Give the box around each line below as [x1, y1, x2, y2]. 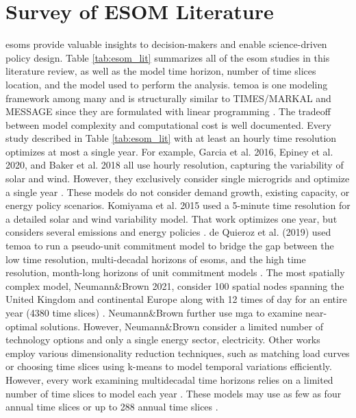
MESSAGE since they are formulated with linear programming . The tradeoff [5, 104, 331, 119]
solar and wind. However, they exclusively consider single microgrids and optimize [5, 171, 350, 186]
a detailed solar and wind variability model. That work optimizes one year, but [5, 211, 338, 225]
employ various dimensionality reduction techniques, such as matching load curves [5, 345, 350, 360]
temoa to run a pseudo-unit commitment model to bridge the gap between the [5, 238, 334, 253]
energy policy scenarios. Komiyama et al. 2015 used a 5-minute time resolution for [5, 198, 351, 212]
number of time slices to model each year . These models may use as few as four [5, 386, 342, 400]
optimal [5, 319, 38, 333]
